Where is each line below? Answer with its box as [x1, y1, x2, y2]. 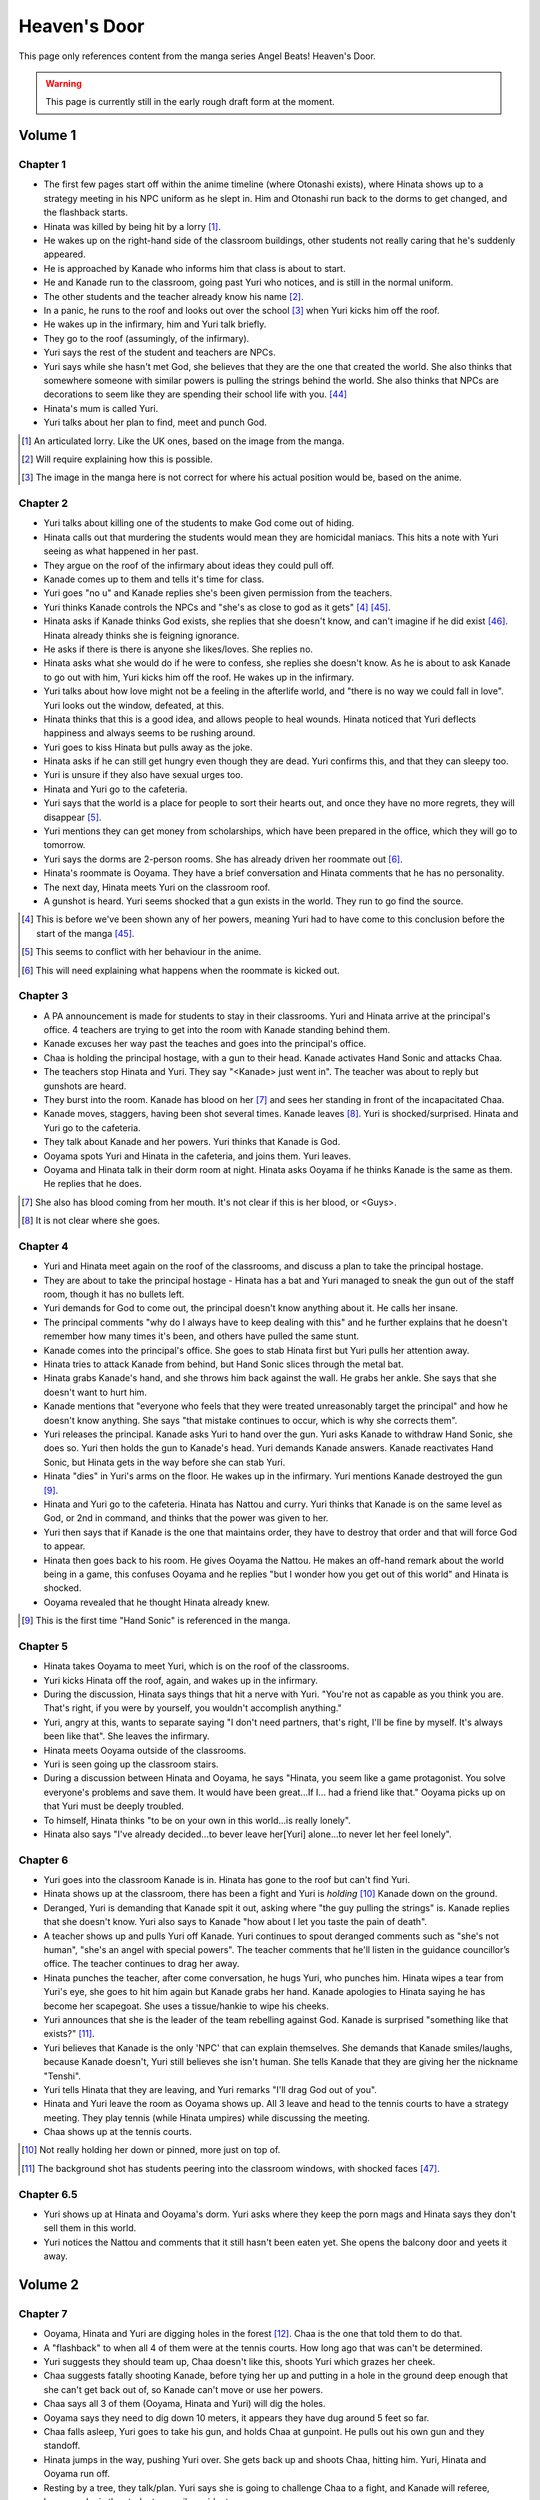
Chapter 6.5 [18, 2187, 78, 2201]
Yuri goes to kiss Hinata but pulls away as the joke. [43, 741, 253, 753]
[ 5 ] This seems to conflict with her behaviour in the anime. [21, 946, 262, 958]
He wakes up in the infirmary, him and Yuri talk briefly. [43, 318, 267, 330]
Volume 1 [18, 127, 77, 144]
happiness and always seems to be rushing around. [43, 727, 256, 739]
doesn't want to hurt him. [43, 1386, 147, 1398]
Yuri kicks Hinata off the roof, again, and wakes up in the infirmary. [43, 1674, 319, 1686]
